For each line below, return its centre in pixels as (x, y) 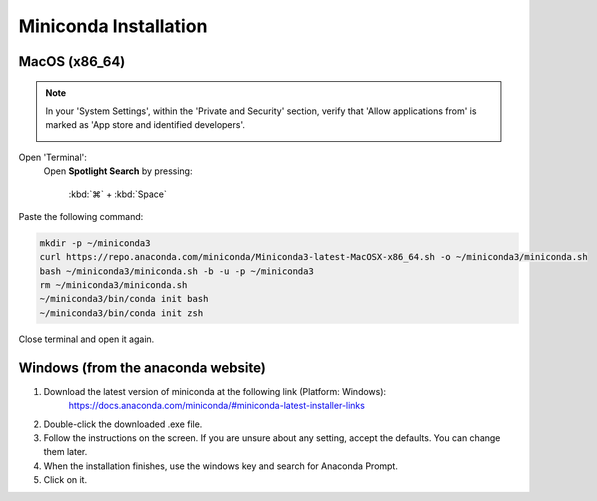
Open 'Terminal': (52, 157)
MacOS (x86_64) (72, 61)
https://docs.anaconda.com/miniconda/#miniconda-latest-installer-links (216, 406)
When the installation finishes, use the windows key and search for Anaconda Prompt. (221, 466)
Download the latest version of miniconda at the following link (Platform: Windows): (215, 391)
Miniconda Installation (113, 26)
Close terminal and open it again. (86, 339)
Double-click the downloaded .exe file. (123, 424)
